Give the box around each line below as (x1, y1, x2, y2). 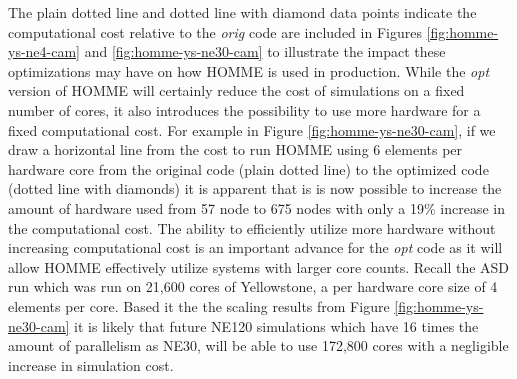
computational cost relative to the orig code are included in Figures (8, 21, 422, 42)
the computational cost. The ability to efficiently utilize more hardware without (8, 217, 496, 238)
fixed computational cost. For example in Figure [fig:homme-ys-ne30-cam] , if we (8, 119, 496, 140)
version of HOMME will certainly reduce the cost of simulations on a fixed (8, 80, 465, 101)
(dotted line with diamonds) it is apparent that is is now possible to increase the (8, 178, 502, 199)
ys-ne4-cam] (8, 41, 81, 62)
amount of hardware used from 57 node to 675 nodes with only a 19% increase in (8, 197, 505, 218)
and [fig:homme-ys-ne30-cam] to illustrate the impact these (84, 41, 446, 62)
